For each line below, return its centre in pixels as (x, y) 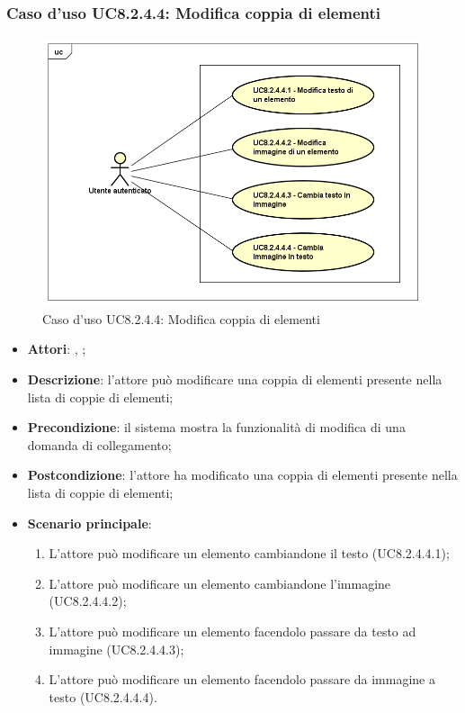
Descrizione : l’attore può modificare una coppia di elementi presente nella (235, 379)
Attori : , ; (57, 349)
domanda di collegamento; (99, 444)
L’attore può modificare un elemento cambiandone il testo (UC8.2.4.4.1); (249, 553)
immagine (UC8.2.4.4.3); (116, 649)
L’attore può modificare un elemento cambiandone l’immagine (220, 583)
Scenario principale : (89, 523)
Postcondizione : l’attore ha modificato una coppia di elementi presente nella (242, 475)
